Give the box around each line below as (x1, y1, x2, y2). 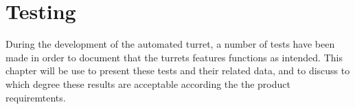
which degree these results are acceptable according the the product (5, 76, 290, 91)
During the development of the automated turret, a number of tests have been (5, 37, 335, 51)
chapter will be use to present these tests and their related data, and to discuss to (5, 63, 350, 78)
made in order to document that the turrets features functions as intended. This (5, 50, 343, 64)
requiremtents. (5, 90, 66, 104)
